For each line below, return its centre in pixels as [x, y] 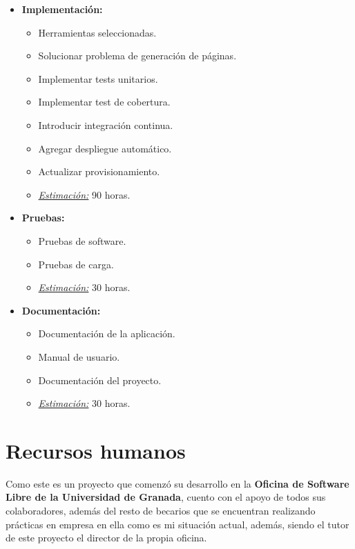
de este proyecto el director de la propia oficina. [106, 538]
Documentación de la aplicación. [107, 333]
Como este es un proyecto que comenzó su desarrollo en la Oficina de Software [177, 483]
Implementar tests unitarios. [98, 78]
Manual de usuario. [79, 356]
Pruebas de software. [82, 240]
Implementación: [62, 9]
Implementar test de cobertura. [104, 102]
